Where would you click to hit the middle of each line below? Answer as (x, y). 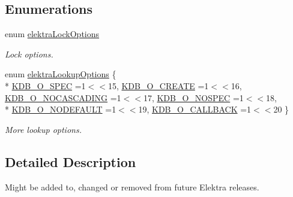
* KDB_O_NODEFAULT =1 (61, 109)
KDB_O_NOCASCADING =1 (63, 97)
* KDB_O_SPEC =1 (45, 85)
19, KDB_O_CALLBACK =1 (195, 109)
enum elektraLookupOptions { (61, 74)
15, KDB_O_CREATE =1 (158, 85)
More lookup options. (43, 129)
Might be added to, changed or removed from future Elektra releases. (132, 187)
